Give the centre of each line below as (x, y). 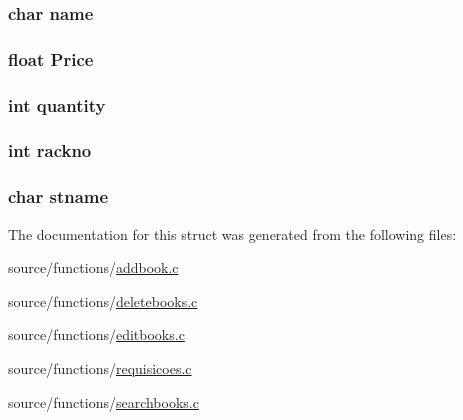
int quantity (57, 104)
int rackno (50, 150)
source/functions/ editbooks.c (96, 334)
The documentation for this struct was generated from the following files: (232, 233)
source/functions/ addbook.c (93, 267)
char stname (58, 196)
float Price (51, 58)
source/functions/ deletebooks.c (103, 300)
